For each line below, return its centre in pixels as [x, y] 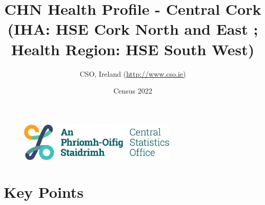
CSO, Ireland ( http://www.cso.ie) [133, 73]
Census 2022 [133, 91]
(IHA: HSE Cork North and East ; [133, 29]
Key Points [44, 192]
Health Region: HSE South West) [133, 49]
